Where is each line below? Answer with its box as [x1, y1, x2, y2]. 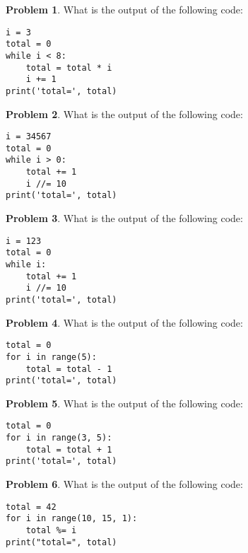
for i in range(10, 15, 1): [6, 513, 138, 524]
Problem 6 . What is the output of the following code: [6, 477, 243, 491]
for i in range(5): [6, 351, 97, 362]
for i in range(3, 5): [6, 433, 112, 443]
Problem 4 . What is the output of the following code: [6, 315, 243, 330]
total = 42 [6, 501, 57, 512]
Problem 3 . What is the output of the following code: [6, 211, 243, 226]
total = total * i [25, 62, 112, 73]
